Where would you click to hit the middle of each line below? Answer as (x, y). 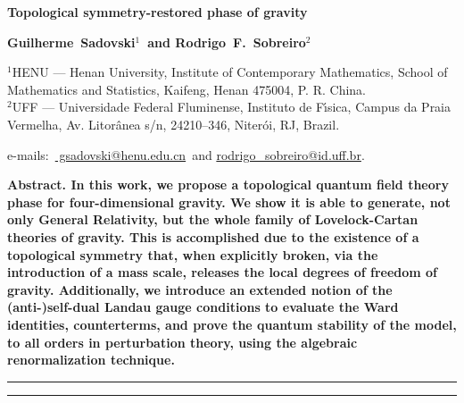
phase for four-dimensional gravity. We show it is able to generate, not (229, 201)
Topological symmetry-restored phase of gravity (157, 12)
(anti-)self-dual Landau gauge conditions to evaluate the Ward (203, 307)
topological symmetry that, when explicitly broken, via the (193, 254)
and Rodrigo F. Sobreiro (227, 42)
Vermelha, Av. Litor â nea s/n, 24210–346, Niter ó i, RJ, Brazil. (174, 124)
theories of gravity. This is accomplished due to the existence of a (213, 236)
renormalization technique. (91, 360)
